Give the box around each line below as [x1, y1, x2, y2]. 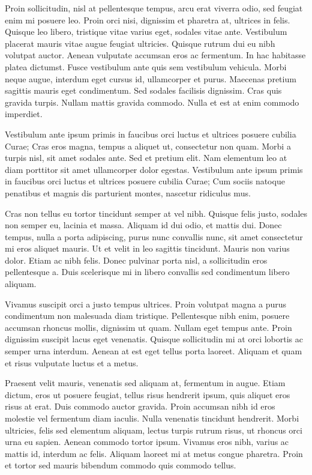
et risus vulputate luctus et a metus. [5, 356, 139, 369]
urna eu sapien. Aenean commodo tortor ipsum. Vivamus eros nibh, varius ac [5, 435, 289, 448]
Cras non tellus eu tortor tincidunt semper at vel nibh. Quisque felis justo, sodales [5, 207, 308, 219]
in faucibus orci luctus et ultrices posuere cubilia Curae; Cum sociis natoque [5, 175, 285, 187]
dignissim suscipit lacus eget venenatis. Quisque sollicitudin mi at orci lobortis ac [5, 333, 303, 345]
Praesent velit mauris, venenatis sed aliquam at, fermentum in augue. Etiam [5, 377, 286, 389]
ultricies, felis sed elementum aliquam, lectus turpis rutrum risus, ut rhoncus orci [5, 423, 302, 436]
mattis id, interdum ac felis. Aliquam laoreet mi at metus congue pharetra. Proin [5, 447, 303, 459]
